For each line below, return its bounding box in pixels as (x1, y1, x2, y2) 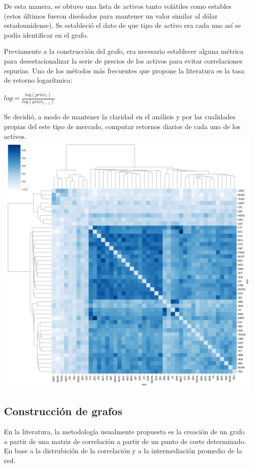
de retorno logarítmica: (4, 75, 73, 85)
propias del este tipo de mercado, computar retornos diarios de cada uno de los (4, 121, 240, 131)
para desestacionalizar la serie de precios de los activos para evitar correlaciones (4, 55, 243, 66)
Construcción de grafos (4, 403, 123, 419)
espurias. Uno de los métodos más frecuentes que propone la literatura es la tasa (4, 65, 245, 75)
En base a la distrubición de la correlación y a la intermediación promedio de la (4, 445, 242, 456)
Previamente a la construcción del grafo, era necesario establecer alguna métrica (4, 46, 244, 56)
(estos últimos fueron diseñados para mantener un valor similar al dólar (4, 10, 218, 21)
